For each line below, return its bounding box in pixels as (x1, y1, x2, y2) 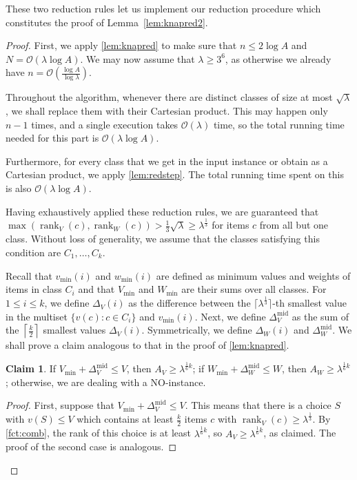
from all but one (259, 218, 329, 232)
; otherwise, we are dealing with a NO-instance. (6, 374, 206, 389)
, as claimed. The (263, 425, 336, 440)
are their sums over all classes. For (181, 282, 327, 296)
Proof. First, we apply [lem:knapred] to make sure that (6, 38, 237, 52)
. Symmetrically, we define (141, 323, 252, 337)
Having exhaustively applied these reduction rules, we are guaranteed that (6, 204, 319, 218)
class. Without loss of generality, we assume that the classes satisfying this (6, 231, 320, 246)
